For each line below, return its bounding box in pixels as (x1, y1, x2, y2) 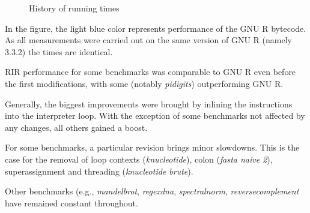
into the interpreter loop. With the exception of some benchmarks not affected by (5, 109, 305, 122)
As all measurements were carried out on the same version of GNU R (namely (5, 34, 292, 46)
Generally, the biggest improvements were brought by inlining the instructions (5, 97, 293, 110)
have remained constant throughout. (5, 196, 138, 209)
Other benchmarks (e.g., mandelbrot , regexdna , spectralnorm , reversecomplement (5, 185, 299, 197)
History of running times (29, 2, 120, 14)
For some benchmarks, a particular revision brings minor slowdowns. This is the (5, 141, 300, 154)
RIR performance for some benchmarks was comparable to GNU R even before (5, 65, 296, 78)
